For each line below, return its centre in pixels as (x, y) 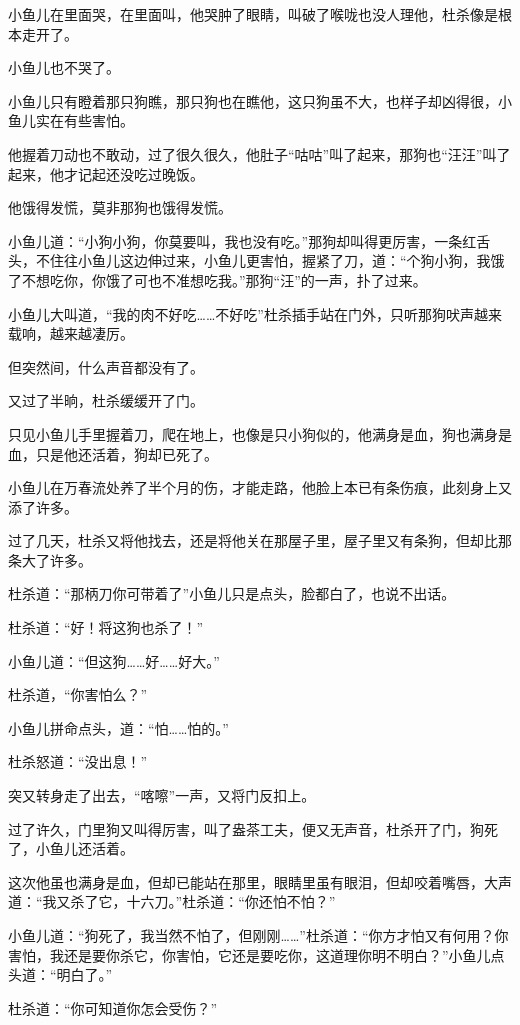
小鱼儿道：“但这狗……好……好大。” (114, 660)
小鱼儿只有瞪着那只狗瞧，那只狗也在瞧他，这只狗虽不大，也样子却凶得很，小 (260, 100)
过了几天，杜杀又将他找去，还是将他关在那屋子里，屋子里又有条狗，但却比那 (260, 540)
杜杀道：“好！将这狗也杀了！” (106, 627)
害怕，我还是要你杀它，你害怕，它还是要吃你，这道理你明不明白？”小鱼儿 (249, 954)
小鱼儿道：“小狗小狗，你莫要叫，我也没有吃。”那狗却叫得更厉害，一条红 (242, 240)
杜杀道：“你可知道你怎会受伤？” (113, 1007)
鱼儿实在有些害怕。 (71, 120)
